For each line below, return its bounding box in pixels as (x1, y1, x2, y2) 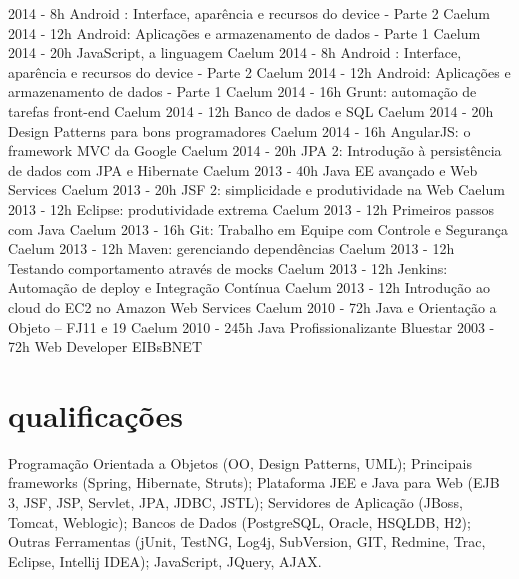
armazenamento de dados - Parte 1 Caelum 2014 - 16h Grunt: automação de (8, 81, 477, 102)
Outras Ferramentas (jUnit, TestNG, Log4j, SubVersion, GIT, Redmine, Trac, (8, 531, 486, 552)
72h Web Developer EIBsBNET (8, 336, 203, 357)
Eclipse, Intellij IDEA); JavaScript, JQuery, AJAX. (8, 550, 322, 571)
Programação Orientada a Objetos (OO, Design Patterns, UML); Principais (8, 452, 472, 473)
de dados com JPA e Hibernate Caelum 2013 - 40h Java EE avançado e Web (8, 159, 478, 180)
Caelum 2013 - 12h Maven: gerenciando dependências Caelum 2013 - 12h (8, 238, 455, 259)
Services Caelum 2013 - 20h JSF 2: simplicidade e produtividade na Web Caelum (8, 179, 505, 200)
